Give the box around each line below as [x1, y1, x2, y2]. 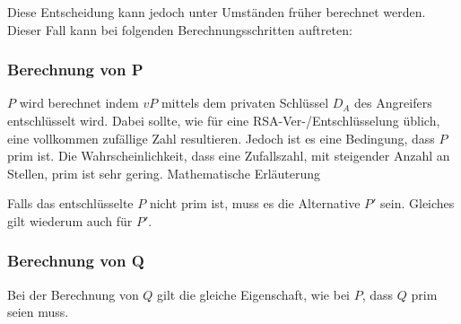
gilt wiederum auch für [7, 211, 133, 230]
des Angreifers [354, 93, 432, 112]
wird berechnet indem [19, 93, 139, 112]
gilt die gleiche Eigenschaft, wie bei [157, 285, 351, 303]
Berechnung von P [7, 58, 144, 81]
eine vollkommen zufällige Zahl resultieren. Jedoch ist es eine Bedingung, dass [7, 128, 435, 147]
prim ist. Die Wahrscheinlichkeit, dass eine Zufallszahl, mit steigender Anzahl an [7, 146, 450, 165]
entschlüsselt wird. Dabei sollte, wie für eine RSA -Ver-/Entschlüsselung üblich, [7, 111, 440, 129]
